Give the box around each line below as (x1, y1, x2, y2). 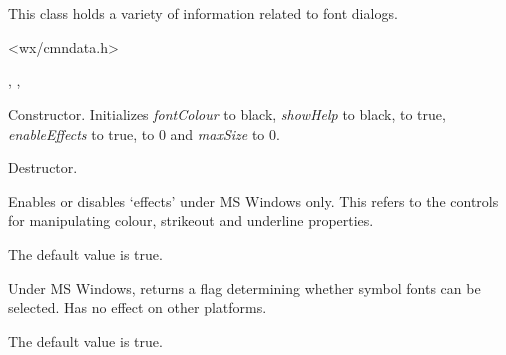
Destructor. (8, 157, 78, 178)
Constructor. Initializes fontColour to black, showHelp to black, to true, (8, 103, 446, 124)
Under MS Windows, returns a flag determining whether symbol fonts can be (8, 277, 481, 298)
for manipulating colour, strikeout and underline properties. (8, 210, 374, 231)
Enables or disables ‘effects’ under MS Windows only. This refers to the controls (8, 190, 499, 211)
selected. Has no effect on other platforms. (8, 297, 267, 318)
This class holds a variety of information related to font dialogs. (8, 3, 398, 24)
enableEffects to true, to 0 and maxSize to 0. (8, 123, 280, 144)
